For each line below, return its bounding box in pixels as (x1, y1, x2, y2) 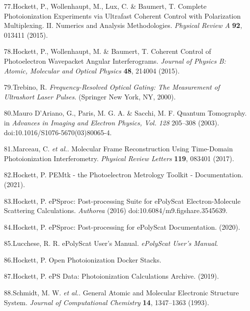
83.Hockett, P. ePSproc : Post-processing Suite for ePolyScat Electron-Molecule (4, 195, 241, 206)
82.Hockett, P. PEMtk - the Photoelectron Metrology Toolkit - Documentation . (4, 169, 243, 180)
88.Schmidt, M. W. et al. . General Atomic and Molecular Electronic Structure (4, 287, 239, 298)
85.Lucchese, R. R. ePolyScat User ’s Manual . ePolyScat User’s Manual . (4, 238, 218, 248)
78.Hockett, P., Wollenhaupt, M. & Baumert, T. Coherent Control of (4, 46, 211, 56)
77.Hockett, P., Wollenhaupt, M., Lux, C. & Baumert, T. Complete (4, 1, 207, 11)
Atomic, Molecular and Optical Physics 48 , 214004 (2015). (4, 65, 180, 75)
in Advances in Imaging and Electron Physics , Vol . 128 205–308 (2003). (4, 117, 220, 127)
